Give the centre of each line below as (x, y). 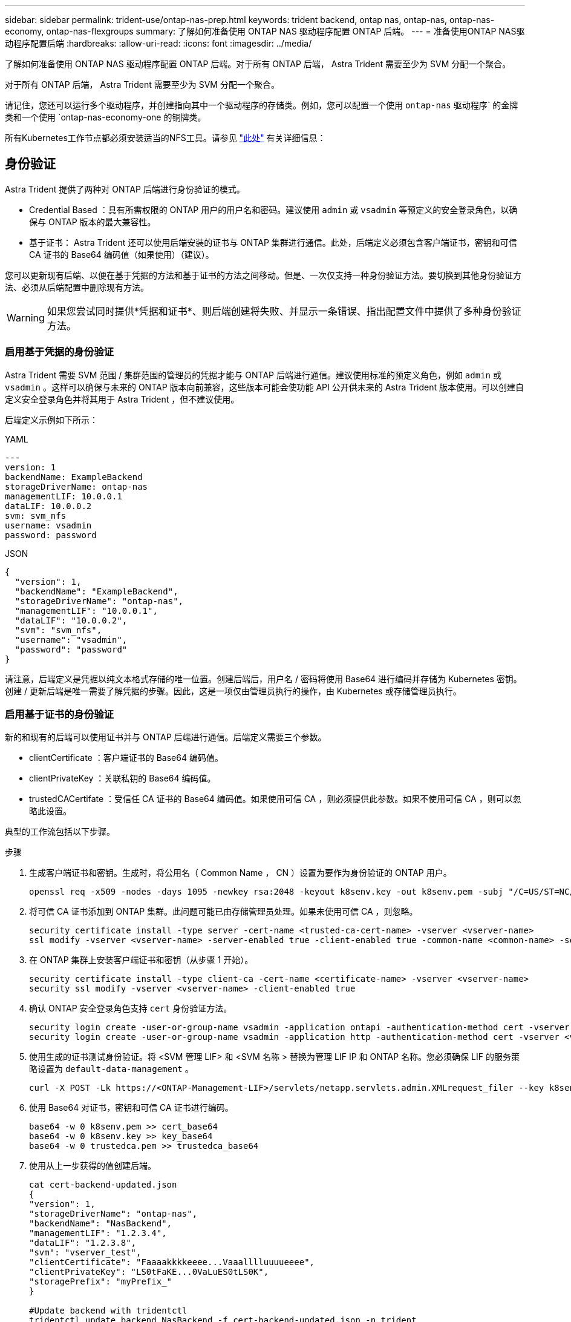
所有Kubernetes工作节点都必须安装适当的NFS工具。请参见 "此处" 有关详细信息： (165, 138)
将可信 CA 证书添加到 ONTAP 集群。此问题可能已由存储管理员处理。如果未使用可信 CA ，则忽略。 (224, 912)
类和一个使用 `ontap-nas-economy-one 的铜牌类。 (106, 117)
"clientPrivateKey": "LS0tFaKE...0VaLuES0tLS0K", (149, 1272)
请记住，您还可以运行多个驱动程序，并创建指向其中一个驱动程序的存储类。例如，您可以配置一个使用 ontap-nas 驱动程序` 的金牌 (262, 105)
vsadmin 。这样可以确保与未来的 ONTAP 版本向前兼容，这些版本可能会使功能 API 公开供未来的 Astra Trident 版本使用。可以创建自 (264, 387)
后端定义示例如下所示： (51, 419)
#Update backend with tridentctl (108, 1311)
